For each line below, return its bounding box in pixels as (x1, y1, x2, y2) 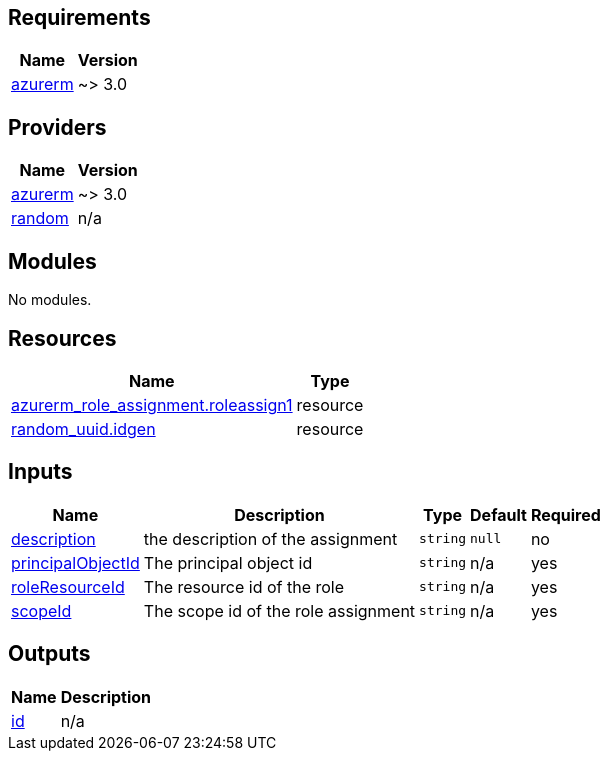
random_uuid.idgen (11, 418, 156, 439)
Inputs (8, 459, 73, 485)
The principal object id (143, 552, 313, 573)
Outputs (8, 641, 91, 667)
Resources (8, 325, 117, 351)
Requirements (8, 5, 151, 30)
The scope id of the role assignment (143, 600, 416, 621)
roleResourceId (11, 576, 125, 597)
